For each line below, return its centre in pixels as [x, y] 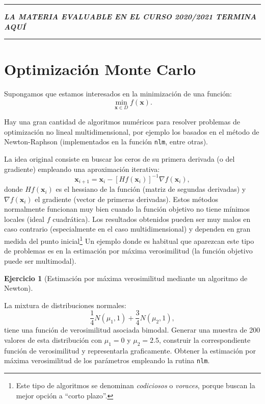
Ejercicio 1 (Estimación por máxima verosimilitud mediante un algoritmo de [126, 278]
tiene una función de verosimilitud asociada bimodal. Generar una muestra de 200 [132, 330]
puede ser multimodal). [40, 260]
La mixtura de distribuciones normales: [65, 305]
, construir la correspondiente [205, 339]
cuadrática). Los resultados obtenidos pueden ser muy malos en [152, 219]
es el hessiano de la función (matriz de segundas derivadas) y [151, 189]
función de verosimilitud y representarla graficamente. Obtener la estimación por [130, 350]
